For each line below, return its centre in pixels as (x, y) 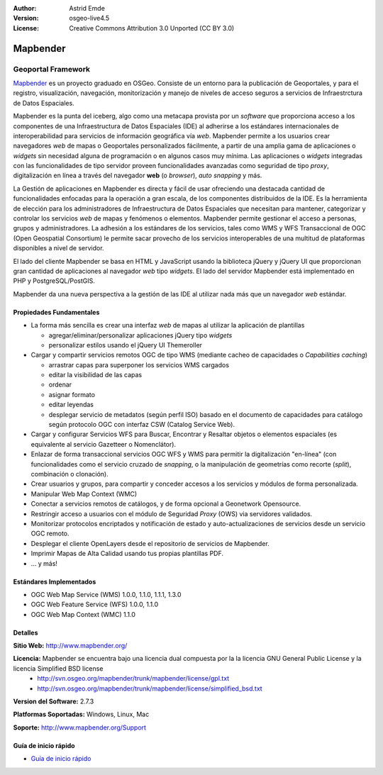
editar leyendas (71, 405)
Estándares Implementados (55, 581)
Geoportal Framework (52, 69)
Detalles (26, 632)
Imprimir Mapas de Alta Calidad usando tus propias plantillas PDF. (127, 554)
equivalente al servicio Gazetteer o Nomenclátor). (104, 444)
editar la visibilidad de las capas (95, 375)
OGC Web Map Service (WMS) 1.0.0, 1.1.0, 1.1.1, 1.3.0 (106, 594)
